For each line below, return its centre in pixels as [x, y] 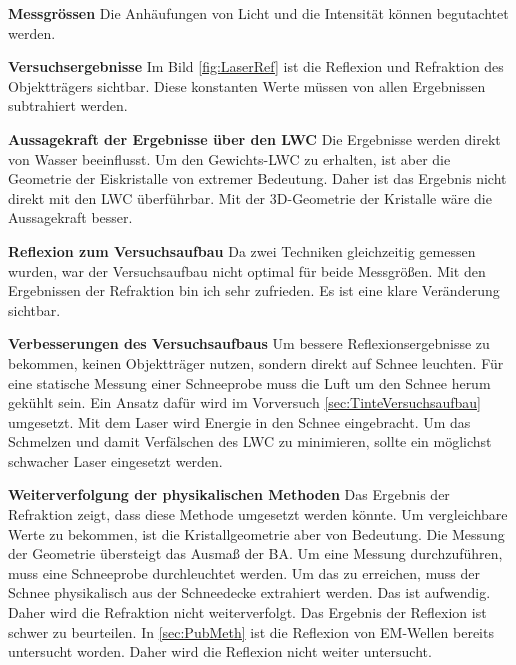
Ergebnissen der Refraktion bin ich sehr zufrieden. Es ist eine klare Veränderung [254, 290]
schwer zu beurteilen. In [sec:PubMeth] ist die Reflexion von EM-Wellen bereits [251, 631]
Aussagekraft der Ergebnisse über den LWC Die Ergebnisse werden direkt [254, 138]
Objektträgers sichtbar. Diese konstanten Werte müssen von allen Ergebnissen [247, 85]
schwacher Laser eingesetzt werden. [115, 460]
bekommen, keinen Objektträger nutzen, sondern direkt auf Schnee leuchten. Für [256, 362]
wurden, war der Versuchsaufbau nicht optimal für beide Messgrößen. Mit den [247, 270]
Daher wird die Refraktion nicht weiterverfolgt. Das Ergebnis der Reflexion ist [247, 612]
